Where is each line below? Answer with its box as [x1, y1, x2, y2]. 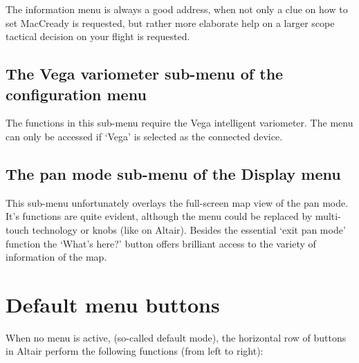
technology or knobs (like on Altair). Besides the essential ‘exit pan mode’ [32, 222, 346, 236]
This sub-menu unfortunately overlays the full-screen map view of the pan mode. [6, 195, 349, 210]
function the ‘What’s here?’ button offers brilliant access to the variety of [6, 236, 316, 250]
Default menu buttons [6, 290, 220, 318]
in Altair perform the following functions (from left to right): [6, 344, 264, 358]
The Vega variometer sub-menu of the [6, 63, 284, 84]
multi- [315, 209, 341, 223]
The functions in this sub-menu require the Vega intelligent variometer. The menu [6, 115, 353, 130]
